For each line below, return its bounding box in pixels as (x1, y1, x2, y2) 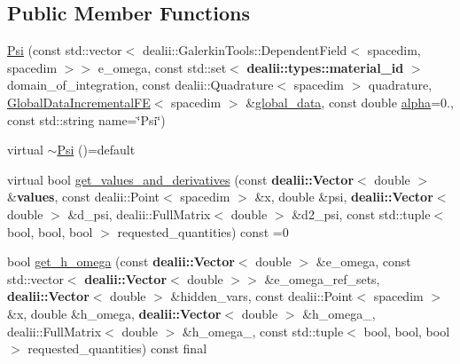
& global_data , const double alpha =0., (246, 92, 454, 111)
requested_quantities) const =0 (117, 222, 289, 241)
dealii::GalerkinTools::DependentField (142, 41, 347, 59)
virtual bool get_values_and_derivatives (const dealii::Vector (7, 170, 355, 188)
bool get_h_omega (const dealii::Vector (7, 252, 235, 271)
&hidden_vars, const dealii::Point (170, 287, 354, 305)
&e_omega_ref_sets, (264, 269, 380, 288)
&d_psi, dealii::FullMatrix (67, 204, 211, 223)
